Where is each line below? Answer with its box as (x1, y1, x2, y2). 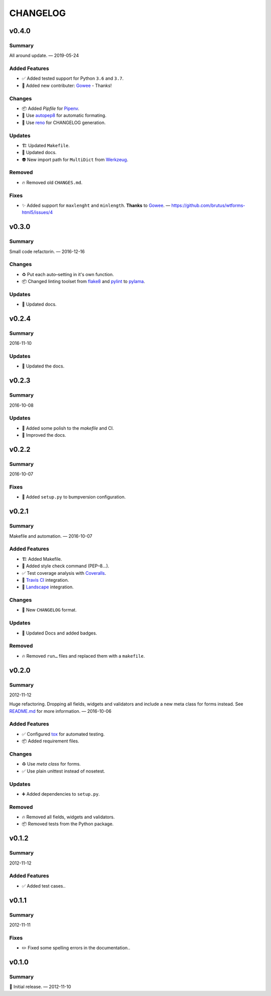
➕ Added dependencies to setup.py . (22, 791, 100, 797)
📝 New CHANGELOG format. (22, 607, 77, 613)
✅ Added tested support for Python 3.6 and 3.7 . (22, 75, 124, 81)
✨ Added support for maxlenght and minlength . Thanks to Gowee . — (22, 202, 171, 208)
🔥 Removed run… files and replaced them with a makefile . (22, 653, 145, 659)
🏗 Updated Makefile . (22, 142, 70, 148)
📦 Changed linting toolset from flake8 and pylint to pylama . (22, 279, 146, 285)
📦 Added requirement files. (22, 738, 80, 744)
